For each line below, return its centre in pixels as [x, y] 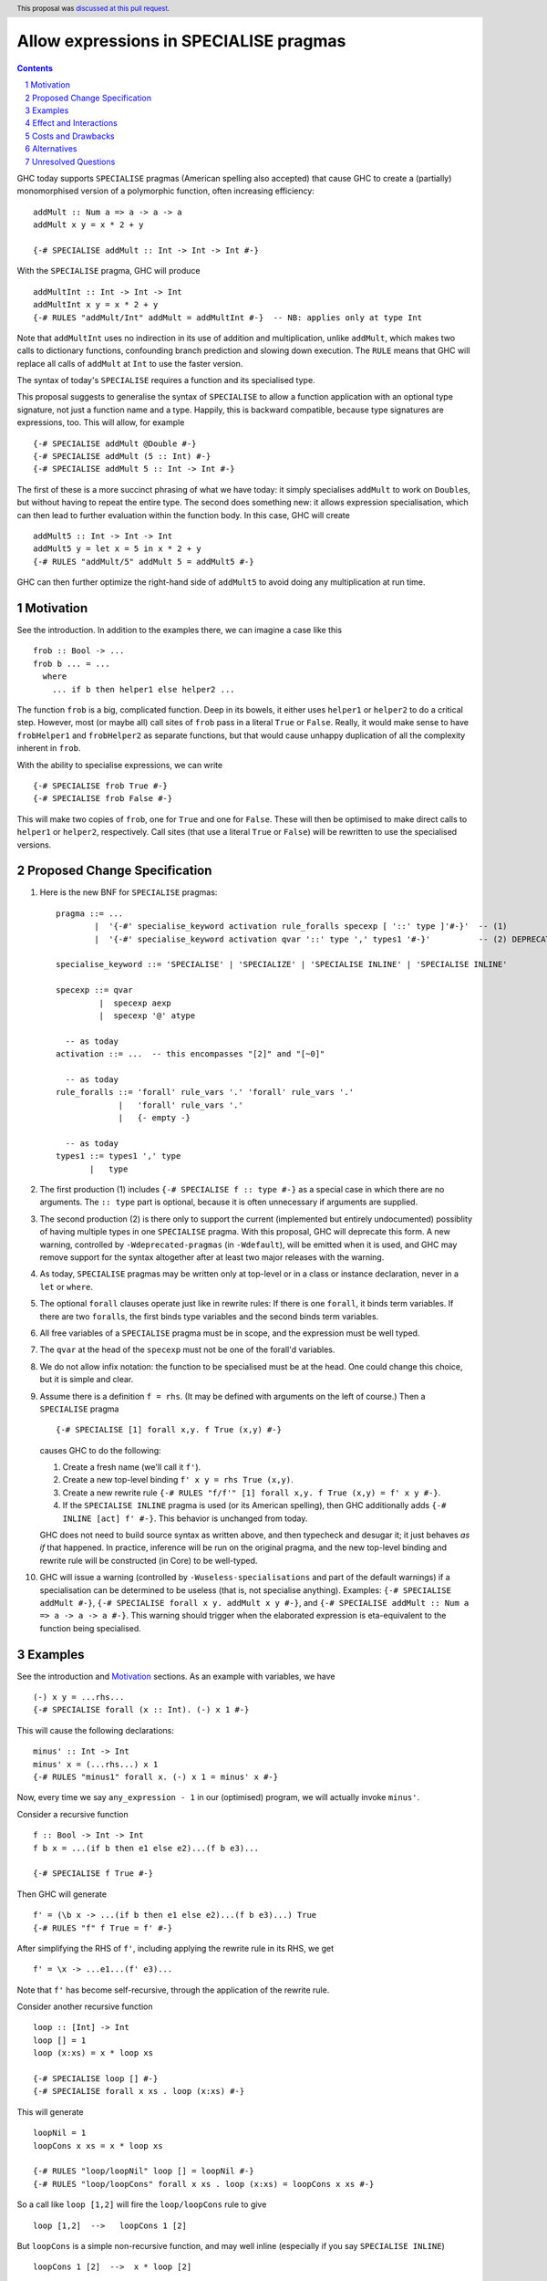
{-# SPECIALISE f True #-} [93, 1874]
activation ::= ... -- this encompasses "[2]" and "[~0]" [191, 1054]
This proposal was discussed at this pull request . [93, 8]
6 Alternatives [51, 149]
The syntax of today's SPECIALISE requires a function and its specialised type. [166, 380]
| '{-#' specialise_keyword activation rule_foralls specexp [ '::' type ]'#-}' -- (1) [301, 927]
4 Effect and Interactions [71, 123]
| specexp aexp [135, 1003]
